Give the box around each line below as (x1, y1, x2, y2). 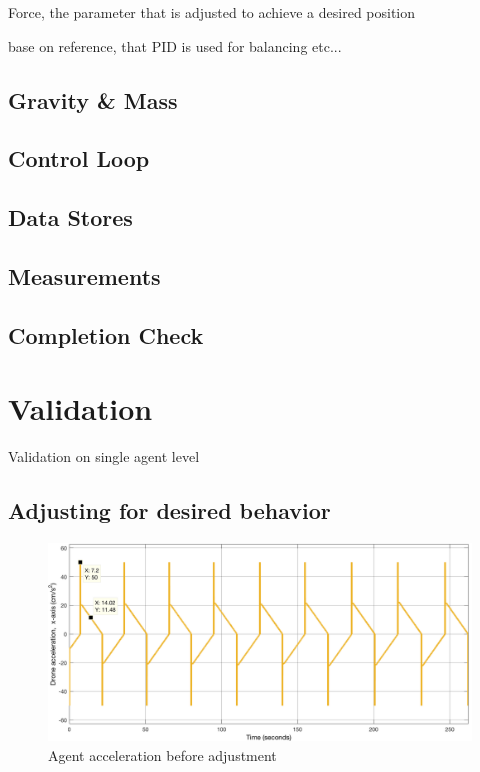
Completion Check (8, 319, 204, 350)
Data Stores (8, 202, 133, 233)
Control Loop (8, 143, 150, 174)
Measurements (8, 260, 161, 291)
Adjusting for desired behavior (8, 495, 331, 526)
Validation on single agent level (8, 446, 200, 467)
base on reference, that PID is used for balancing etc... (8, 35, 342, 56)
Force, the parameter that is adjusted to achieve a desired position (8, 2, 416, 22)
